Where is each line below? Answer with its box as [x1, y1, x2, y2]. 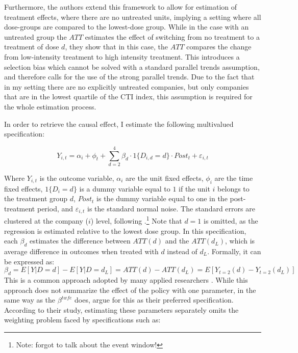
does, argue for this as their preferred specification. [74, 294, 234, 305]
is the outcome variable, [39, 172, 114, 183]
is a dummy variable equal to [79, 183, 170, 194]
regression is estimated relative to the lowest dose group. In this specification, [4, 225, 246, 236]
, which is [225, 235, 255, 246]
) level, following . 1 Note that [90, 214, 182, 226]
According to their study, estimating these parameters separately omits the [4, 304, 239, 315]
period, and [37, 203, 73, 213]
